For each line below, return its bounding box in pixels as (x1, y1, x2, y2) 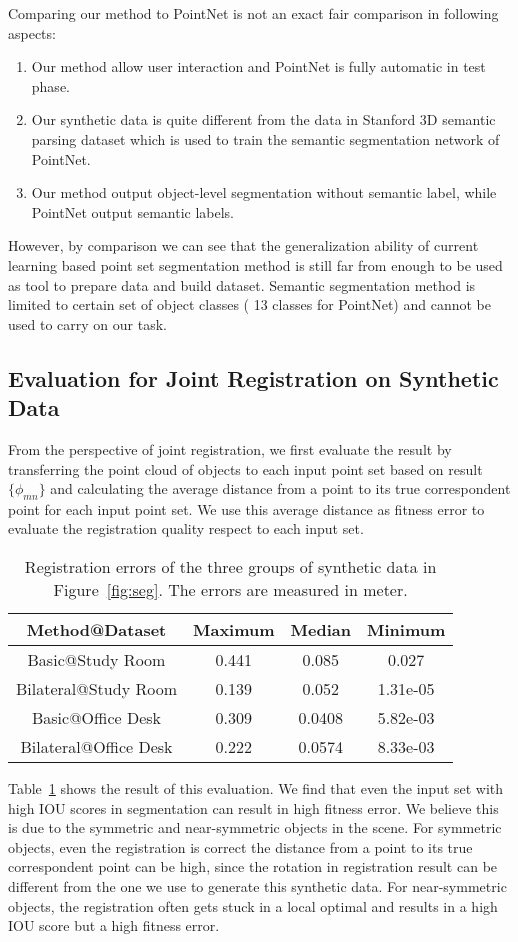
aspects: (8, 22, 56, 43)
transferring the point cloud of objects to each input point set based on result (8, 458, 483, 479)
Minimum (366, 618, 446, 642)
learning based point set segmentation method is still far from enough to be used (8, 254, 503, 275)
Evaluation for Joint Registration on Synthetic (8, 362, 499, 393)
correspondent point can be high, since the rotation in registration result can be (8, 856, 498, 877)
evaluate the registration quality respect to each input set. (8, 518, 364, 539)
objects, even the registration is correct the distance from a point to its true (8, 836, 473, 857)
